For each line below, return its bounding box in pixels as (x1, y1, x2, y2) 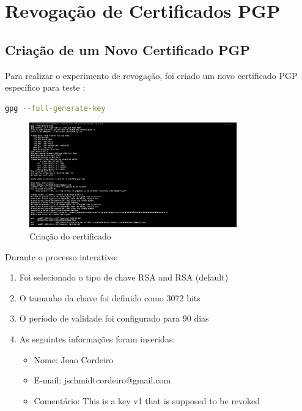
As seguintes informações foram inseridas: (19, 333, 175, 345)
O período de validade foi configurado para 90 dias (19, 312, 209, 325)
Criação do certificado (29, 230, 111, 243)
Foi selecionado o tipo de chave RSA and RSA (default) (19, 271, 229, 284)
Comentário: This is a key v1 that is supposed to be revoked (34, 394, 260, 407)
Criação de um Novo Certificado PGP (5, 40, 251, 59)
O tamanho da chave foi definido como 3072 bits (19, 291, 201, 304)
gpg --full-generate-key (5, 104, 106, 113)
